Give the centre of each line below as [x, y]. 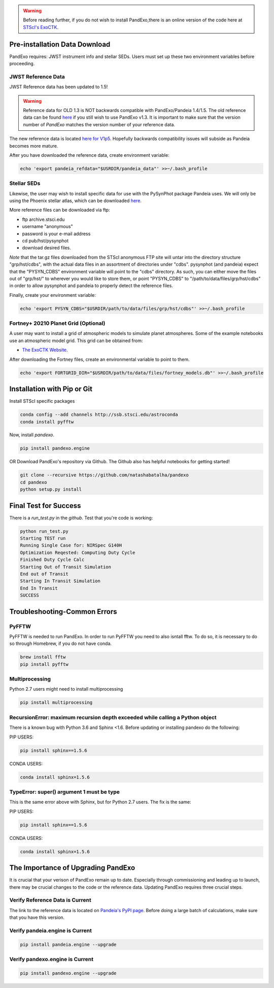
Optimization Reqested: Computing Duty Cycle [78, 553]
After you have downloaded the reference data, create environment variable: [89, 155]
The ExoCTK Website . [45, 350]
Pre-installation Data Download [60, 44]
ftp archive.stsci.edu [43, 219]
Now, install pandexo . [32, 435]
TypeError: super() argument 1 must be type [65, 792]
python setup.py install [51, 489]
